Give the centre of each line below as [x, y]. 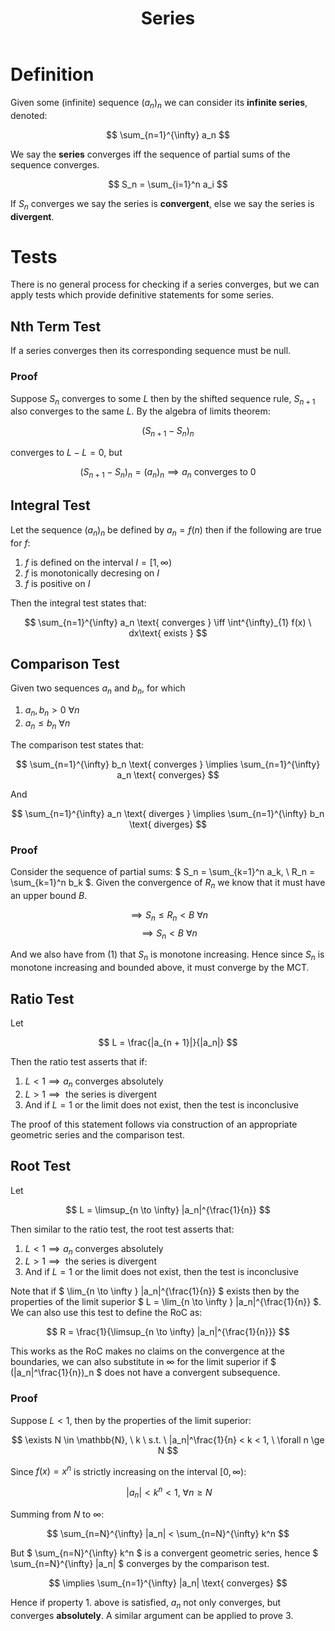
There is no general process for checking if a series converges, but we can [165, 284]
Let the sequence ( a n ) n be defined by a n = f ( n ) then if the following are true [166, 530]
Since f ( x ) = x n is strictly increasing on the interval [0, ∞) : [128, 1470]
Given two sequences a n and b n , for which [98, 689]
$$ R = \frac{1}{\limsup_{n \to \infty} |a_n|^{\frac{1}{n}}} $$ [168, 1332]
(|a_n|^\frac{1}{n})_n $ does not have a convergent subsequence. [145, 1373]
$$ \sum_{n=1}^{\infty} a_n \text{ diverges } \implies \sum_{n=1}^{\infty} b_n [168, 813]
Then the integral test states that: [78, 603]
